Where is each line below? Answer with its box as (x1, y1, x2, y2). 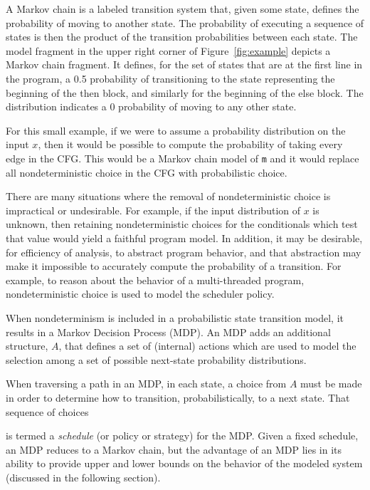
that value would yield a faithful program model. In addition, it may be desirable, (6, 230, 363, 245)
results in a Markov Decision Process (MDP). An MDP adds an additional (6, 324, 331, 339)
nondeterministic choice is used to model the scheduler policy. (6, 286, 275, 301)
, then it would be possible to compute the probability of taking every (38, 137, 343, 152)
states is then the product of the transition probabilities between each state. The (6, 29, 358, 44)
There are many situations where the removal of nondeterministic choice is (6, 189, 331, 204)
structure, (6, 338, 48, 353)
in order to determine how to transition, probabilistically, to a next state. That (6, 390, 350, 405)
